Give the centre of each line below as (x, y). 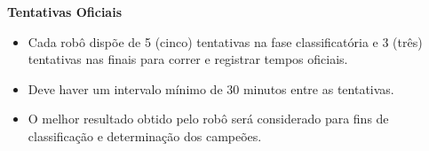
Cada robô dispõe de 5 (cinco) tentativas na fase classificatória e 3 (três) (225, 41)
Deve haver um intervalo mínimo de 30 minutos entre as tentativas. (211, 88)
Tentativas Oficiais (64, 12)
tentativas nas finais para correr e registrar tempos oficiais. (188, 59)
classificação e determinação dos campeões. (145, 135)
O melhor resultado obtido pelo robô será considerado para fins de (208, 119)
